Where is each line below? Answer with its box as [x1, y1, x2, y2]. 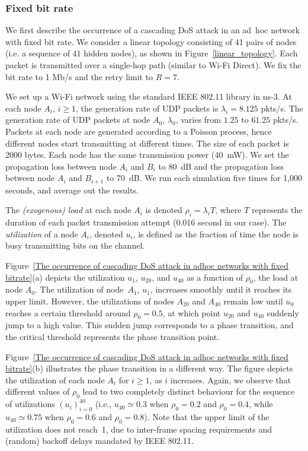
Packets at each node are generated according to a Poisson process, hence [5, 125, 272, 137]
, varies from [175, 113, 222, 126]
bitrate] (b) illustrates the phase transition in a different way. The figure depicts [5, 362, 293, 374]
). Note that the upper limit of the [144, 410, 269, 423]
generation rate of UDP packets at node [5, 113, 150, 126]
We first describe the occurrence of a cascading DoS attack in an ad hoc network [5, 24, 300, 36]
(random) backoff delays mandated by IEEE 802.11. [5, 434, 194, 447]
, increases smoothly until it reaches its [150, 283, 292, 296]
